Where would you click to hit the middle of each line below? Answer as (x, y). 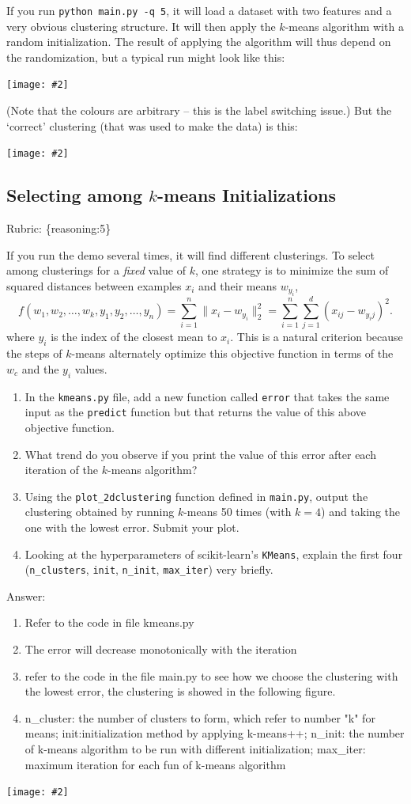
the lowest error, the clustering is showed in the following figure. (180, 691)
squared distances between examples (94, 285)
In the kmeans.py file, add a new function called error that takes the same (207, 396)
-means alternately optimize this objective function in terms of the (232, 353)
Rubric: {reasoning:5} (59, 228)
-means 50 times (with (238, 512)
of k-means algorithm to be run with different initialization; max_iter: (195, 749)
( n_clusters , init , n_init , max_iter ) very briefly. (149, 569)
